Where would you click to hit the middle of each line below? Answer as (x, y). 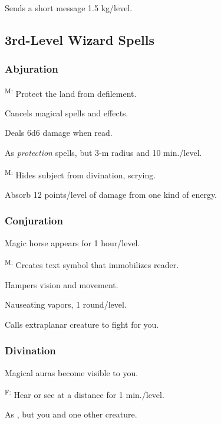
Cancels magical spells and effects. (67, 112)
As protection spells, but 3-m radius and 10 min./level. (103, 153)
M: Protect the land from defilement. (71, 92)
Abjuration (32, 69)
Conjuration (34, 221)
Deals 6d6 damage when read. (59, 133)
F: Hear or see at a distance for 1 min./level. (85, 394)
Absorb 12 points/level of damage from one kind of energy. (111, 194)
